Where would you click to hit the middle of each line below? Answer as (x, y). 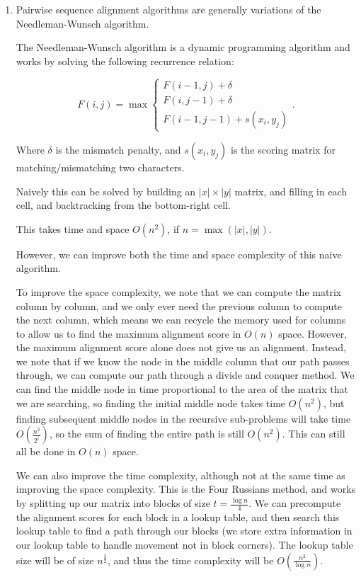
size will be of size (55, 560)
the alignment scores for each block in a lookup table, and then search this (178, 516)
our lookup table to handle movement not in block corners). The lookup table (184, 545)
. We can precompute (295, 503)
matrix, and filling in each (291, 191)
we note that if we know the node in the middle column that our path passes (183, 361)
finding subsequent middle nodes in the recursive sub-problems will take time (183, 418)
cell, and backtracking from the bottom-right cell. (123, 205)
